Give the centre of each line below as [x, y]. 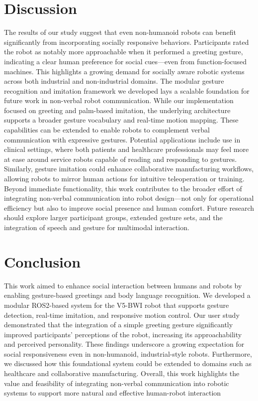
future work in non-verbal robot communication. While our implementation [119, 100]
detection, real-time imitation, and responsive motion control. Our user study [122, 315]
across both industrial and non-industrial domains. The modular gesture [114, 81]
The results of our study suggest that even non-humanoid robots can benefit [120, 32]
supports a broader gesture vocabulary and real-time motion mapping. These [121, 120]
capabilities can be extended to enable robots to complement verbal [107, 130]
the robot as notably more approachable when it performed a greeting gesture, [124, 52]
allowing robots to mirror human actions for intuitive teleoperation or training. [124, 179]
